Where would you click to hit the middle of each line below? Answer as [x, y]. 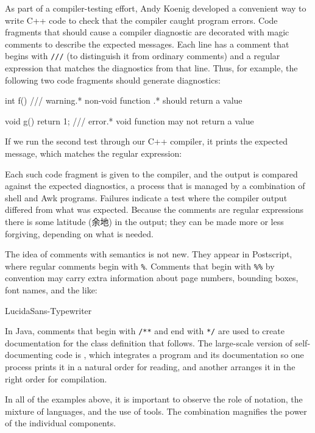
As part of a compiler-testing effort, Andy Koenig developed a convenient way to [156, 8]
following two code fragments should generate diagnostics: [113, 80]
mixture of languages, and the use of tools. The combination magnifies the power [156, 411]
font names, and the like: [51, 290]
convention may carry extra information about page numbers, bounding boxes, [152, 278]
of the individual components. [61, 423]
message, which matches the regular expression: [94, 153]
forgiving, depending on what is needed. [79, 233]
